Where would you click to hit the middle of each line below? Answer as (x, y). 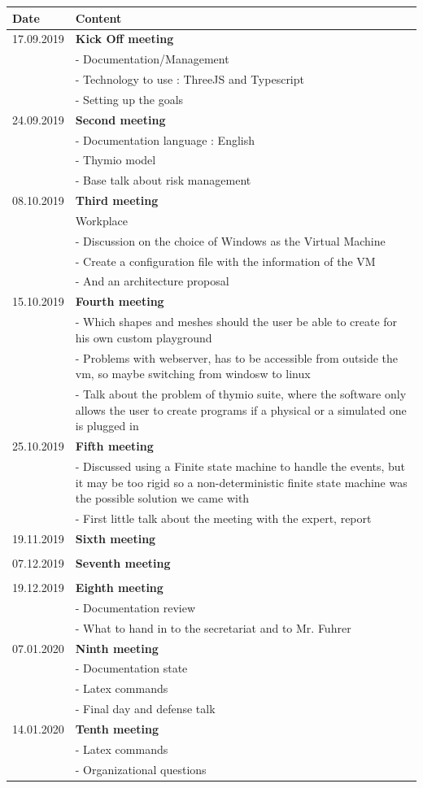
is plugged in (107, 426)
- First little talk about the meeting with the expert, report (223, 518)
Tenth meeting (117, 728)
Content (98, 17)
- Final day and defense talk (145, 709)
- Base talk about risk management (163, 180)
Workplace (102, 220)
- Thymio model (116, 160)
